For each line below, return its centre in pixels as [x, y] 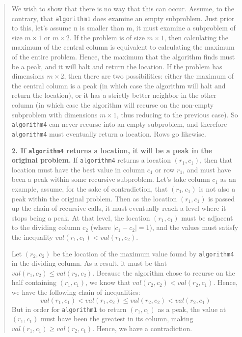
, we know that [108, 282]
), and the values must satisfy [194, 227]
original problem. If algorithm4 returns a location [91, 160]
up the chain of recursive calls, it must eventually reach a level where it [119, 208]
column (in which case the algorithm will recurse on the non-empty [113, 105]
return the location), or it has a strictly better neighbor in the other [114, 95]
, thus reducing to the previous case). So [177, 114]
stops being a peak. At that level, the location [81, 217]
